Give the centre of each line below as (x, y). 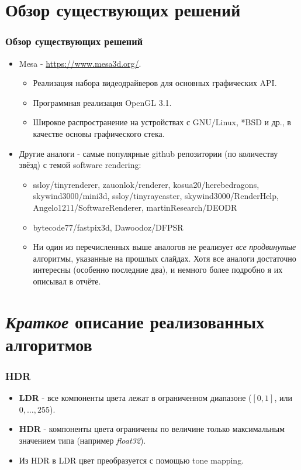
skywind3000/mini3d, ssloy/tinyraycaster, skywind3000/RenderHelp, (156, 196)
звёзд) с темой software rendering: (80, 165)
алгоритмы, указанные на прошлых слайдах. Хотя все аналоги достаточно (165, 258)
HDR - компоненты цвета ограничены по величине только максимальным (152, 429)
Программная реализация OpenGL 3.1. (102, 102)
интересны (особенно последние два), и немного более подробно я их (158, 270)
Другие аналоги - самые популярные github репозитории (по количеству (148, 153)
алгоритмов (49, 344)
